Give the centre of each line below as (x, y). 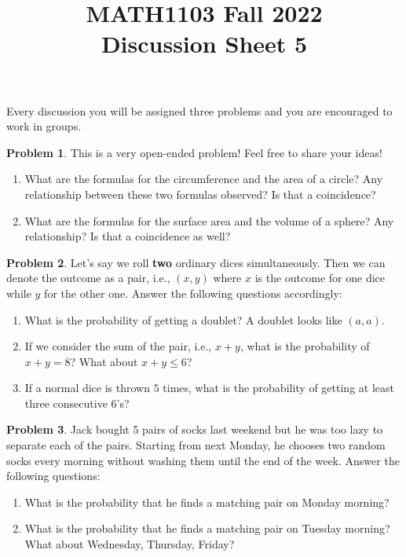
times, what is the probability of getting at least (278, 388)
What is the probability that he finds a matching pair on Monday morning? (207, 502)
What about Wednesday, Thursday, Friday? (130, 544)
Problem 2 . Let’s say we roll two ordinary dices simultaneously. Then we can (196, 262)
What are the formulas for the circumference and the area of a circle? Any (204, 179)
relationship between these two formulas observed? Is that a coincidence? (200, 194)
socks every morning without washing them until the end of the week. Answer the (203, 460)
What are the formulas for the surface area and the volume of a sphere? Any (209, 220)
